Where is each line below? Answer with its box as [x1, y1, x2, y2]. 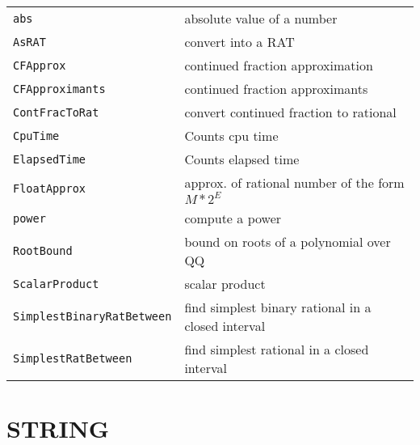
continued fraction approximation [184, 56, 373, 74]
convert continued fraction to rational [184, 103, 397, 121]
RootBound [13, 244, 73, 257]
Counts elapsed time [184, 150, 300, 168]
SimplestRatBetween [13, 352, 132, 365]
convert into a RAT [184, 32, 295, 51]
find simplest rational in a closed [184, 340, 369, 358]
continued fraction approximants [184, 79, 368, 98]
